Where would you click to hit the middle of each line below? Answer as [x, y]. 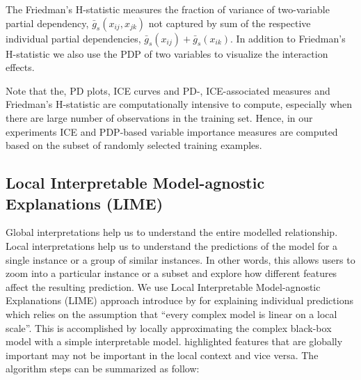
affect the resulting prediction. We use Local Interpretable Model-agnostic [163, 286]
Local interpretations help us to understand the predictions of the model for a [172, 245]
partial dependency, [47, 23]
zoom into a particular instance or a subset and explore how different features [171, 273]
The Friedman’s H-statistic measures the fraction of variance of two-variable [168, 9]
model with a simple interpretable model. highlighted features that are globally [174, 341]
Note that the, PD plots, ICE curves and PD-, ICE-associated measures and [168, 90]
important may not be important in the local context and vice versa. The [162, 355]
